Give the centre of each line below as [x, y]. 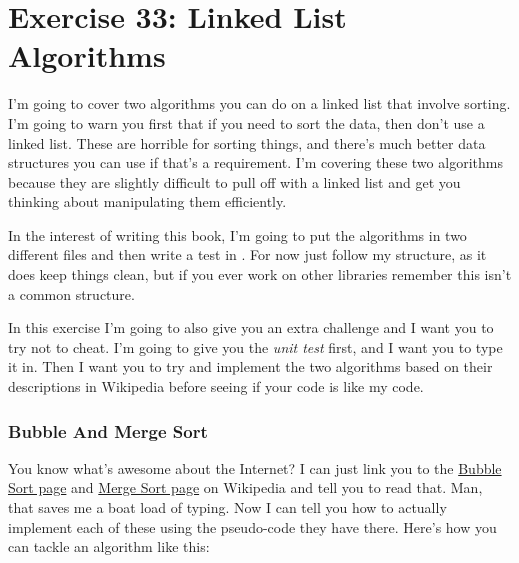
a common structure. [71, 293]
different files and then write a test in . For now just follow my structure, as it [247, 254]
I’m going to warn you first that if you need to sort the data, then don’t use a [246, 122]
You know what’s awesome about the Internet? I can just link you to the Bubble [255, 467]
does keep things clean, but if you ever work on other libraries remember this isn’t [260, 274]
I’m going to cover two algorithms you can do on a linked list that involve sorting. [259, 103]
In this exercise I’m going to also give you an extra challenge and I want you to [251, 327]
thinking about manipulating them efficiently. [147, 201]
